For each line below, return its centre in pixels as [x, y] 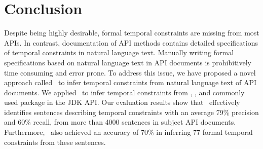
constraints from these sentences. [55, 142]
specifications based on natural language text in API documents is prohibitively [128, 62]
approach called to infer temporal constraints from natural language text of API [130, 82]
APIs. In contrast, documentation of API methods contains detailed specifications [131, 42]
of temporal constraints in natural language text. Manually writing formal [119, 52]
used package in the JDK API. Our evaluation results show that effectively [122, 102]
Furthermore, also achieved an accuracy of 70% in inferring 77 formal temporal [128, 132]
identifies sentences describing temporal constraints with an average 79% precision [131, 112]
